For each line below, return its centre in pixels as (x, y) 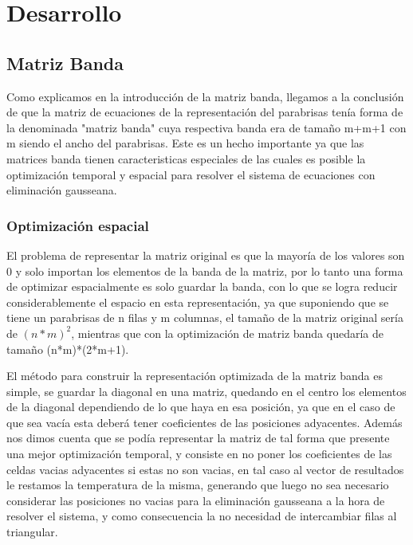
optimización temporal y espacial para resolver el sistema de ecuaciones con (191, 174)
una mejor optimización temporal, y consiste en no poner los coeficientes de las (199, 454)
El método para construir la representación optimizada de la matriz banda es (195, 376)
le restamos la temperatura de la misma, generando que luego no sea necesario (198, 485)
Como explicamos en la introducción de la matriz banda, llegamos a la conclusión (205, 96)
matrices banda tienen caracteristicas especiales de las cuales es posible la (186, 158)
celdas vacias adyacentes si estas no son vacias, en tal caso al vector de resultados (205, 469)
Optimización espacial (78, 225)
